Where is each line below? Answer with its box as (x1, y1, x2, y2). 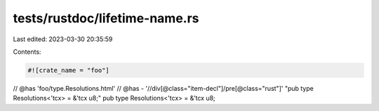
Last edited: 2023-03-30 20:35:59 (13, 35, 113, 43)
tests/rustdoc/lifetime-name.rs (13, 10, 199, 26)
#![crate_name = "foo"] (27, 66, 110, 74)
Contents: (13, 47, 41, 56)
